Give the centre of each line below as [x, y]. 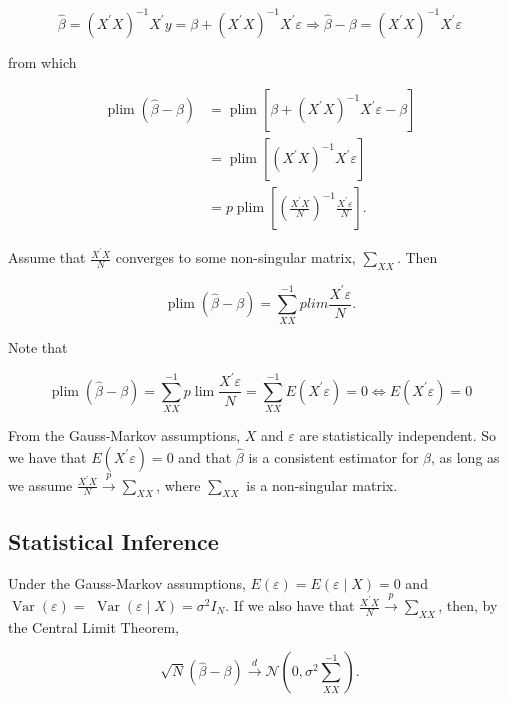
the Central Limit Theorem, [93, 626]
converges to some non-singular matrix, [235, 257]
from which [42, 61]
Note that [38, 347]
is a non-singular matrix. [322, 484]
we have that [47, 456]
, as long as [465, 456]
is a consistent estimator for [333, 456]
